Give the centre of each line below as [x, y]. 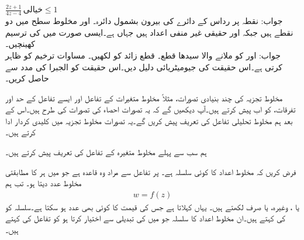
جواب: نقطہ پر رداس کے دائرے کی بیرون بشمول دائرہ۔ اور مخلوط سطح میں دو [144, 21]
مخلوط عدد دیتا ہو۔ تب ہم [44, 183]
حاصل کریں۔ [27, 78]
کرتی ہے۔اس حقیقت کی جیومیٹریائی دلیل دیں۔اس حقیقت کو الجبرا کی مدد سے [144, 66]
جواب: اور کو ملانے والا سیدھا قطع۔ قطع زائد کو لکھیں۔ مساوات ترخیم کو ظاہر [143, 55]
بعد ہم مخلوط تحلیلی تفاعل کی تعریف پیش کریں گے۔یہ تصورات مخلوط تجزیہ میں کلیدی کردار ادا [149, 120]
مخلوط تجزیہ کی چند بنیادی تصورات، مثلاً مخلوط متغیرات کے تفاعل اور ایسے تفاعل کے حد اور [144, 97]
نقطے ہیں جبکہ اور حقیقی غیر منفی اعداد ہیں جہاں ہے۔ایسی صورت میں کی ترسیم [149, 32]
